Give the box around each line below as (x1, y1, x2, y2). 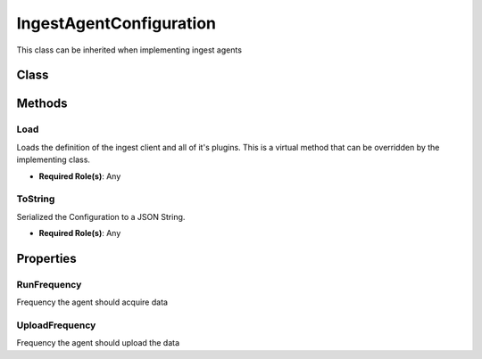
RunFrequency (16, 278, 82, 290)
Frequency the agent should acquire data (16, 297, 169, 307)
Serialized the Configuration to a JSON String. (16, 211, 186, 222)
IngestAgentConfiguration (16, 13, 217, 33)
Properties (16, 250, 77, 266)
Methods (16, 96, 68, 111)
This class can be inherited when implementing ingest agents (16, 45, 243, 55)
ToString (16, 192, 55, 205)
